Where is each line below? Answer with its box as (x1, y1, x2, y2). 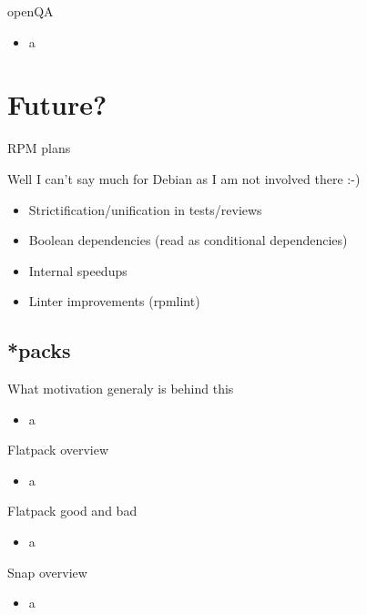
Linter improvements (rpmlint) (28, 292, 200, 311)
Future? (7, 86, 107, 123)
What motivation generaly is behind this (7, 379, 234, 398)
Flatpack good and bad (7, 501, 138, 520)
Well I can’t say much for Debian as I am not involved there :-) (7, 169, 361, 188)
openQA (7, 2, 54, 20)
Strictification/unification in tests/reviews (28, 200, 262, 219)
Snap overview (7, 562, 87, 581)
